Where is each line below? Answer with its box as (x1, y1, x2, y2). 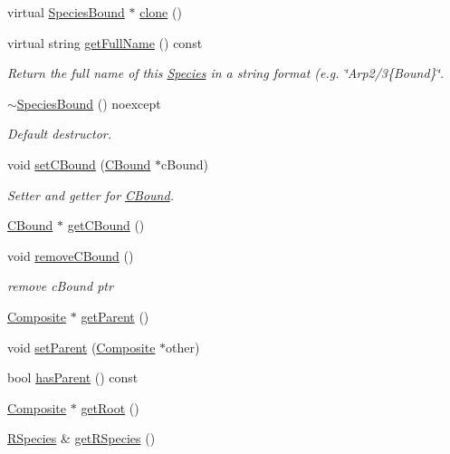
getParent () (81, 306, 149, 325)
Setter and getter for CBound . (7, 185, 174, 204)
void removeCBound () (7, 246, 134, 265)
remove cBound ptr (7, 276, 113, 295)
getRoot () (81, 398, 139, 417)
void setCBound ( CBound (7, 154, 151, 173)
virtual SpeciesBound (7, 3, 125, 21)
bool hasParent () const (7, 368, 139, 387)
